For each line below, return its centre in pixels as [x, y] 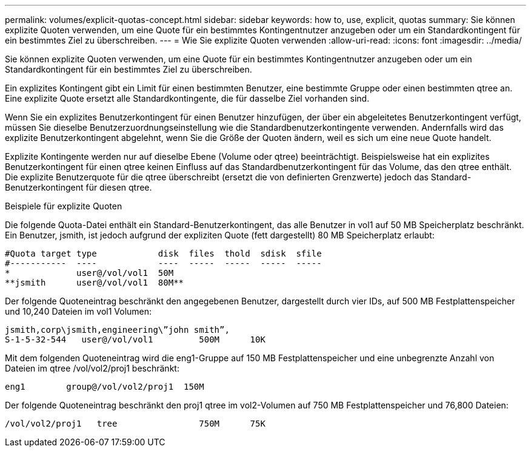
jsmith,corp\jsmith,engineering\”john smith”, [117, 330]
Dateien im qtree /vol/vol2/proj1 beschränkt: [92, 368]
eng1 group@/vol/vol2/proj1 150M [105, 387]
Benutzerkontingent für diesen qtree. [78, 187]
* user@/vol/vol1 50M [89, 273]
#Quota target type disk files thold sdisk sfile [163, 254]
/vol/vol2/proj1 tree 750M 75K [135, 424]
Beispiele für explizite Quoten [64, 206]
